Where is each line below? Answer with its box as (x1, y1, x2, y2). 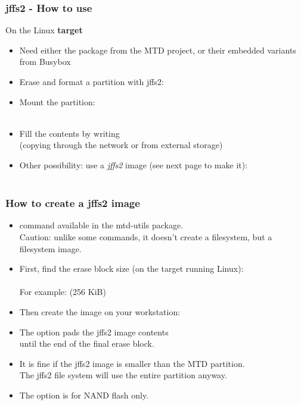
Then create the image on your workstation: (19, 305, 181, 318)
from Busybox (19, 55, 71, 68)
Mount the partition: (19, 95, 95, 108)
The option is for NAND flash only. (19, 388, 149, 401)
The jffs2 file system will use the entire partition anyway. (19, 369, 227, 381)
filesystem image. (19, 242, 82, 255)
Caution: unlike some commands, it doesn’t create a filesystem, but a (19, 230, 272, 243)
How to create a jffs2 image (5, 196, 140, 211)
